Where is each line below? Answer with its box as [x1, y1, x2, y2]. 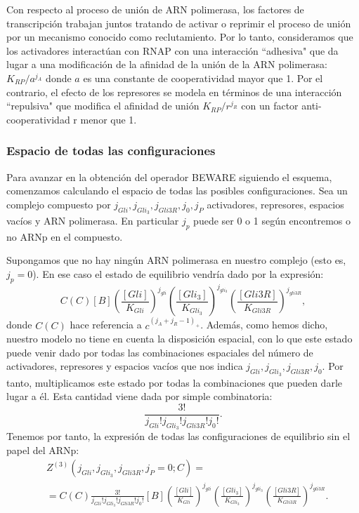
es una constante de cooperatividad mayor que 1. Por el [83, 70, 323, 85]
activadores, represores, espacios [207, 196, 344, 211]
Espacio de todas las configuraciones [6, 142, 216, 159]
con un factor [241, 98, 299, 113]
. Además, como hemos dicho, [200, 317, 328, 332]
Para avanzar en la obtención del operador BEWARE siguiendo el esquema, [6, 169, 332, 184]
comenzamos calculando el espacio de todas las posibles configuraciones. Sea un [6, 183, 348, 198]
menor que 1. [80, 112, 137, 126]
